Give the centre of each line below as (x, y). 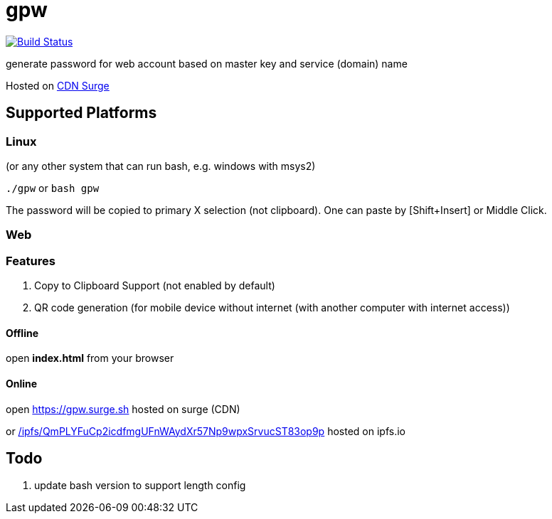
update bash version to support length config (140, 486)
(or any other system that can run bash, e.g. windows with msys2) (161, 166)
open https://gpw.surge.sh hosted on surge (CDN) (123, 409)
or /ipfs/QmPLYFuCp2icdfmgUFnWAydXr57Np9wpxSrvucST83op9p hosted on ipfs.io (206, 431)
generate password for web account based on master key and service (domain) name (207, 63)
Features (31, 261)
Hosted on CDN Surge (58, 85)
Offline (22, 333)
